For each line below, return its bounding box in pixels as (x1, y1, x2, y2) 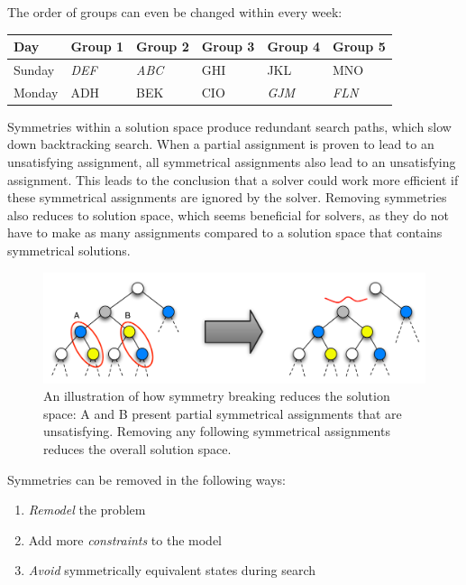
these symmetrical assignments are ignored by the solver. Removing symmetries (7, 188, 447, 207)
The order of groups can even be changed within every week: (7, 3, 343, 21)
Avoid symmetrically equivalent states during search (28, 561, 316, 580)
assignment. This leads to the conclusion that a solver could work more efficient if (7, 170, 459, 189)
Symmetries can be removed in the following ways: (7, 469, 286, 488)
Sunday (14, 60, 55, 79)
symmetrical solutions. (7, 241, 131, 260)
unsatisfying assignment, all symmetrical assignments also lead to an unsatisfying (7, 153, 456, 172)
